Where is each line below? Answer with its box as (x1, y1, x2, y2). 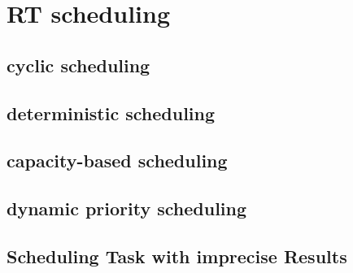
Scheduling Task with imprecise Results (7, 243, 347, 268)
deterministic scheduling (7, 100, 216, 125)
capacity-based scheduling (7, 148, 228, 173)
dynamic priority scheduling (7, 196, 247, 221)
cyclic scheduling (7, 52, 150, 77)
